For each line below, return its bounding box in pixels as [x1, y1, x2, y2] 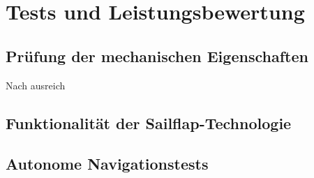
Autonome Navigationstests [6, 153, 209, 175]
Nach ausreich [6, 77, 66, 92]
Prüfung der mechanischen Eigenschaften [6, 45, 308, 66]
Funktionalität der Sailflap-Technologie [6, 112, 292, 133]
